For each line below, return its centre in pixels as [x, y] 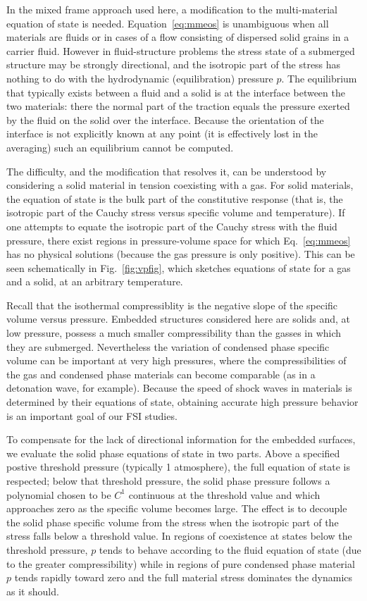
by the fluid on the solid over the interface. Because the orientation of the [165, 119]
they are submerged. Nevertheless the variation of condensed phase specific [168, 346]
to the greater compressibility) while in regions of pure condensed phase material [181, 563]
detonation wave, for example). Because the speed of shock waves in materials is [179, 388]
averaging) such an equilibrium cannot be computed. [120, 147]
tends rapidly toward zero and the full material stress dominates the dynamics [183, 577]
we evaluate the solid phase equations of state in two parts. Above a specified [173, 453]
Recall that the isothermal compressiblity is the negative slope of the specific [172, 305]
